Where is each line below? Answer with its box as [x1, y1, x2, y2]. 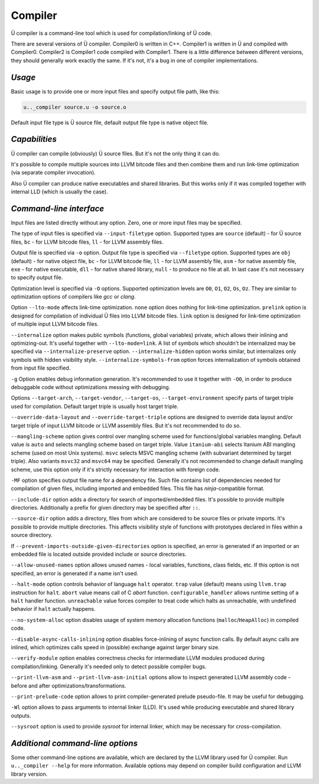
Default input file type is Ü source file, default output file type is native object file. [11, 119, 209, 126]
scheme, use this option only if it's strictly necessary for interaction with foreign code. [11, 466, 220, 473]
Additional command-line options [11, 738, 138, 748]
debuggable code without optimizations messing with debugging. [11, 384, 171, 390]
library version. [11, 770, 48, 777]
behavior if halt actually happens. [11, 605, 96, 613]
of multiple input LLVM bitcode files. [11, 320, 99, 328]
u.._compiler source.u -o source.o [23, 103, 126, 111]
